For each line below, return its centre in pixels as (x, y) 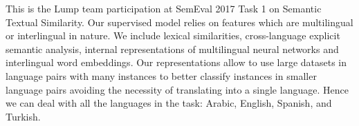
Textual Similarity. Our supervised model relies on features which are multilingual (179, 22)
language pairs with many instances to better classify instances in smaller (161, 75)
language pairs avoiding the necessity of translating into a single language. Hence (177, 89)
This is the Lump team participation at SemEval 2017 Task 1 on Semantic (164, 8)
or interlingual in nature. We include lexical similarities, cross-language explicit (173, 35)
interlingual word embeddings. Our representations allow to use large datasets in (176, 62)
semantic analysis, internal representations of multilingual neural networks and (172, 49)
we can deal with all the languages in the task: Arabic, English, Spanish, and (169, 103)
